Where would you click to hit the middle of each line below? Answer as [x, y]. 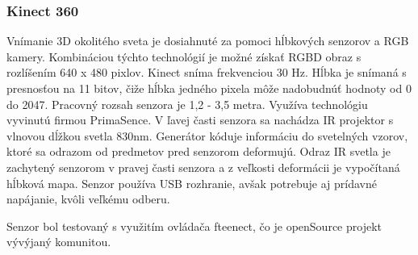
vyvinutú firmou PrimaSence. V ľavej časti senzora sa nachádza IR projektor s [200, 120]
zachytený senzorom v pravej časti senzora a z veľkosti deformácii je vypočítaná [203, 167]
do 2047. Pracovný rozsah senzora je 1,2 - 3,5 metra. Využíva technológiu [187, 104]
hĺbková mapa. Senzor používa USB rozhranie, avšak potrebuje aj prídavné [192, 183]
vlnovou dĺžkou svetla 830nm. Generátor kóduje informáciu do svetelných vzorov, [207, 135]
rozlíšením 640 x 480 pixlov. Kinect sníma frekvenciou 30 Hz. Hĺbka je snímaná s [207, 72]
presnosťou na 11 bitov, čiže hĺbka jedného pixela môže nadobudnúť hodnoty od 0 [209, 88]
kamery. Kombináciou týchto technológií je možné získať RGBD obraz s [184, 56]
